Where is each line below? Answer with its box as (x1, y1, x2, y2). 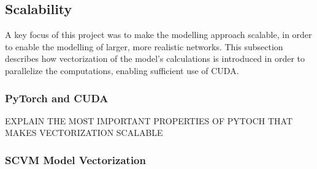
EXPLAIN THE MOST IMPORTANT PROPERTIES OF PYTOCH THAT (5, 114, 293, 127)
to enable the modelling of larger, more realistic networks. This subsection (5, 40, 283, 53)
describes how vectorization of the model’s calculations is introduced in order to (5, 52, 305, 65)
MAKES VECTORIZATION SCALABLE (5, 126, 163, 139)
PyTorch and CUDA (5, 90, 109, 105)
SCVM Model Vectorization (5, 152, 146, 167)
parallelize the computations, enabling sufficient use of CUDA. (5, 64, 239, 77)
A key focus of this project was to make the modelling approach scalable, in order (5, 28, 312, 41)
